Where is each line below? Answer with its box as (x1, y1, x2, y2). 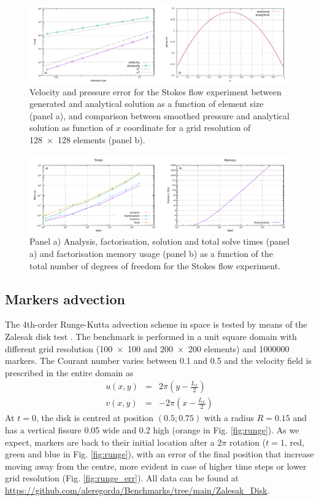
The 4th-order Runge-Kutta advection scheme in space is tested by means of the (5, 318, 307, 331)
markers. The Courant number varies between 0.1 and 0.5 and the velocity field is (5, 354, 312, 367)
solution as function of (29, 121, 113, 134)
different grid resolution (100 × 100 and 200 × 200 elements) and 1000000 (5, 342, 290, 355)
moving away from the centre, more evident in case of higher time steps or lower (5, 459, 307, 472)
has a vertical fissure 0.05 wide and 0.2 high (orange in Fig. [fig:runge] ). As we (5, 423, 299, 436)
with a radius (204, 411, 255, 424)
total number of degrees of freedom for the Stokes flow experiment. (29, 259, 281, 272)
